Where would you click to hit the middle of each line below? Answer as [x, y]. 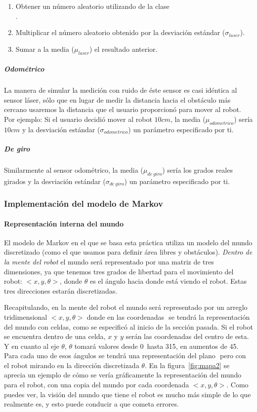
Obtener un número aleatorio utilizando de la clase [92, 6]
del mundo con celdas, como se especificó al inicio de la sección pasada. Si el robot [128, 326]
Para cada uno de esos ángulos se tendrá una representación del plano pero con [125, 356]
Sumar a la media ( [45, 49]
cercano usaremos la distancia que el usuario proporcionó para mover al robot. [123, 109]
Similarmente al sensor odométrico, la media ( [74, 169]
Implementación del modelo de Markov [84, 204]
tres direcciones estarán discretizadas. [61, 290]
